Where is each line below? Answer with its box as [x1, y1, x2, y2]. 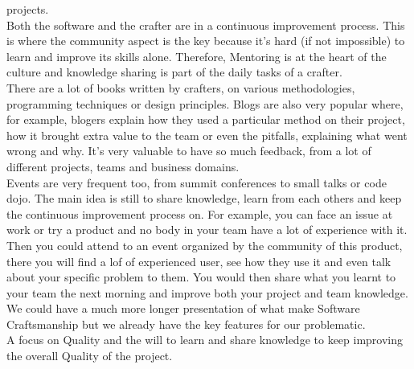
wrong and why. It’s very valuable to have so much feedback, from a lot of [6, 142, 371, 159]
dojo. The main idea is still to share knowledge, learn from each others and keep [6, 190, 402, 207]
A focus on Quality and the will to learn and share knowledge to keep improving [6, 331, 404, 348]
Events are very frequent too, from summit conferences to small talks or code [6, 174, 387, 191]
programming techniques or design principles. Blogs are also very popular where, [6, 95, 404, 112]
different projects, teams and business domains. [6, 158, 240, 174]
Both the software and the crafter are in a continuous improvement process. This [6, 16, 405, 33]
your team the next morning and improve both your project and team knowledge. [6, 284, 408, 301]
